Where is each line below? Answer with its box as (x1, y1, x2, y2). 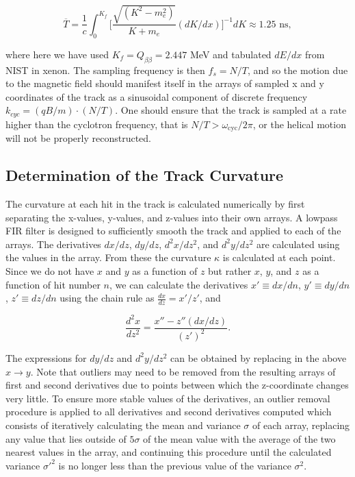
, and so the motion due (247, 62, 348, 77)
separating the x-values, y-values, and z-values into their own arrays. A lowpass (5, 210, 338, 224)
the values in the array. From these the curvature (5, 250, 211, 265)
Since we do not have (5, 264, 94, 278)
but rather (208, 264, 252, 278)
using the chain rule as (60, 291, 155, 305)
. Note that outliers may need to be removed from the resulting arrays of (30, 364, 336, 378)
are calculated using (256, 236, 340, 251)
